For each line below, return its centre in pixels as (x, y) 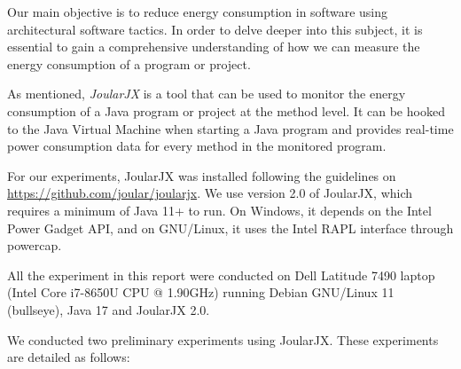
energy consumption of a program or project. (129, 63)
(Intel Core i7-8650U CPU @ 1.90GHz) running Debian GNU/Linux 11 (201, 292)
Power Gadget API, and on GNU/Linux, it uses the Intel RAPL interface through (230, 228)
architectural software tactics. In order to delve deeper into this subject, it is (215, 29)
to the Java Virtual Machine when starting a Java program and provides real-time (230, 128)
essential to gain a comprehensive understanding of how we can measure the (214, 47)
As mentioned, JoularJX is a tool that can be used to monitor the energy (207, 94)
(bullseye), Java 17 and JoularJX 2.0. (109, 309)
